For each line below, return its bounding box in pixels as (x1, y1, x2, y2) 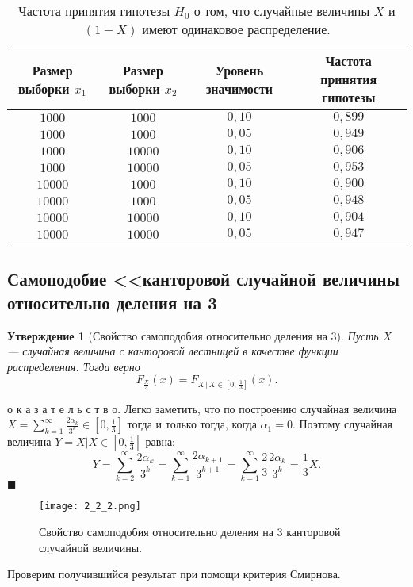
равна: (145, 433, 175, 450)
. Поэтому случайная (292, 416, 393, 432)
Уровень (215, 60, 264, 79)
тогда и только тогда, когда (127, 416, 257, 432)
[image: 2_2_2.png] (39, 501, 141, 512)
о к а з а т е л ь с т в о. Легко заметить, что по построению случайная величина (7, 400, 397, 416)
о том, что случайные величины (193, 2, 370, 20)
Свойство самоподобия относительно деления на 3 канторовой (39, 524, 341, 540)
